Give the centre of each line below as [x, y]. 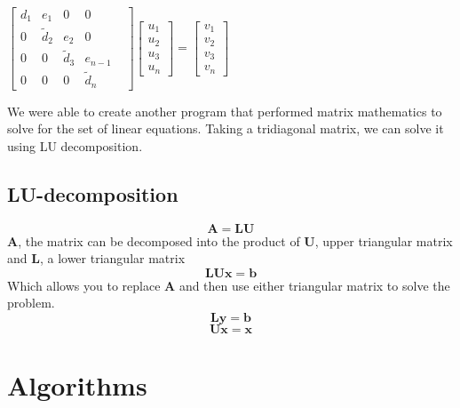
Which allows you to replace [84, 285]
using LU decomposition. [75, 145]
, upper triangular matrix [384, 240]
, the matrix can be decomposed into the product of [159, 240]
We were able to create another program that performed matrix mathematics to [225, 111]
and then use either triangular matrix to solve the [314, 285]
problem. [31, 303]
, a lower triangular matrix [112, 258]
